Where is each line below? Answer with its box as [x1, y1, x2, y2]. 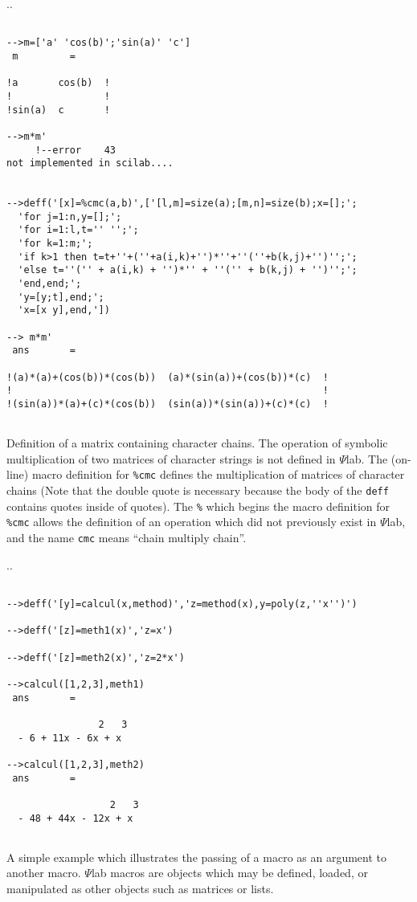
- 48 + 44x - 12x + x [18, 812, 133, 824]
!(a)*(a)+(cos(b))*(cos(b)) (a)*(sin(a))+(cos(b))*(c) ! [6, 371, 329, 383]
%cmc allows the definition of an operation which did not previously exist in [6, 513, 377, 530]
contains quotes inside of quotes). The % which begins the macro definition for [6, 497, 390, 514]
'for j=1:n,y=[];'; [18, 210, 122, 222]
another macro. [6, 864, 81, 881]
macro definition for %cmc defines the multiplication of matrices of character [31, 466, 405, 483]
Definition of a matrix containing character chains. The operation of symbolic [6, 435, 388, 451]
